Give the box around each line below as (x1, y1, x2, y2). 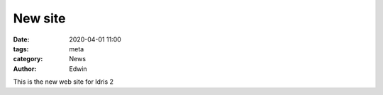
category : (13, 55, 43, 63)
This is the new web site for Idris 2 (13, 77, 113, 86)
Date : (13, 35, 30, 44)
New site (13, 11, 67, 26)
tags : (13, 44, 29, 53)
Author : (13, 64, 37, 73)
